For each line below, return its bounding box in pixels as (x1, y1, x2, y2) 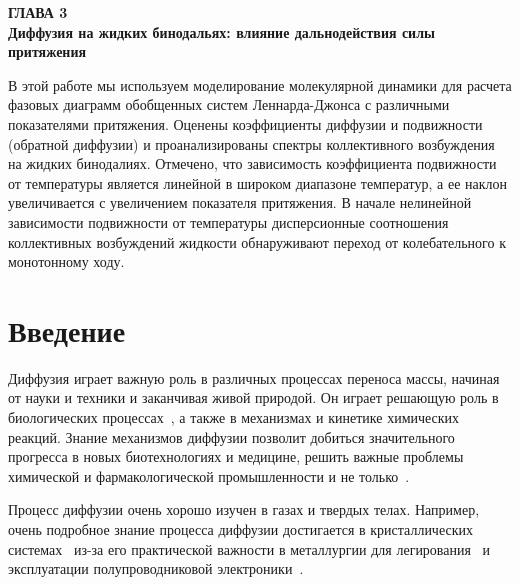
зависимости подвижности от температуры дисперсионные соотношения (8, 211, 449, 232)
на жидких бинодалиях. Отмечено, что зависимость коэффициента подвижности (8, 153, 497, 174)
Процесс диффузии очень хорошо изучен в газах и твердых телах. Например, (8, 499, 480, 520)
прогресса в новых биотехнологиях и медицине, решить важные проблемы (8, 446, 464, 467)
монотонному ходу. (8, 251, 125, 272)
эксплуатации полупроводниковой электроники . (8, 558, 304, 579)
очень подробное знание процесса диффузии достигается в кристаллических (8, 519, 473, 539)
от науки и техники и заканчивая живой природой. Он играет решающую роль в (8, 387, 499, 408)
